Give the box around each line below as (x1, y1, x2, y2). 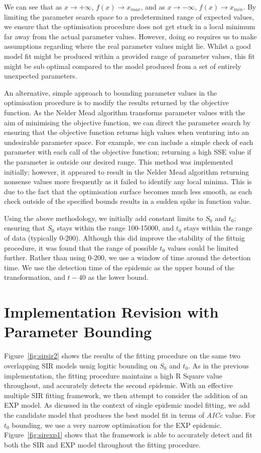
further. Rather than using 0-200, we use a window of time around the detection (4, 252, 251, 263)
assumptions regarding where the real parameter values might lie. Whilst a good (4, 41, 251, 51)
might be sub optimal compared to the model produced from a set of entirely (4, 60, 241, 71)
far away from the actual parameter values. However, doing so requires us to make (4, 31, 257, 41)
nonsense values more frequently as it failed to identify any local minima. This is (4, 176, 252, 187)
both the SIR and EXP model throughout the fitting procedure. (4, 439, 201, 449)
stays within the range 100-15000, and (57, 222, 174, 233)
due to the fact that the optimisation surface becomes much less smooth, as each (4, 186, 252, 196)
